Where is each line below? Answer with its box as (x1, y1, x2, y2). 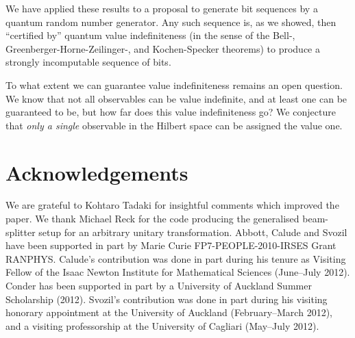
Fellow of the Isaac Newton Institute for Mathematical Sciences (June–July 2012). (5, 265, 350, 279)
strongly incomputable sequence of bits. (5, 55, 171, 69)
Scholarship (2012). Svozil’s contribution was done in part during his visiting (5, 291, 328, 306)
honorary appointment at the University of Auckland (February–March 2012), (5, 305, 332, 320)
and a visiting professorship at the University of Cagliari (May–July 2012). (5, 318, 319, 333)
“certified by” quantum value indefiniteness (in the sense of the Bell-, (5, 28, 295, 42)
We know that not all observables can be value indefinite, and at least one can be (5, 91, 347, 105)
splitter (5, 224, 36, 239)
